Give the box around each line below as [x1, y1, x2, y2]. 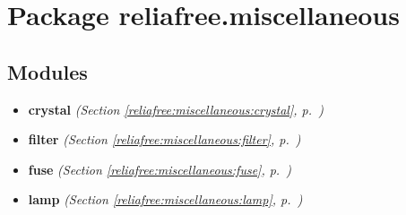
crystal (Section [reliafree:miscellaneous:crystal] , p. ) [28, 99, 324, 118]
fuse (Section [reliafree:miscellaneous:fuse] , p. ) [28, 159, 292, 178]
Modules [7, 57, 88, 85]
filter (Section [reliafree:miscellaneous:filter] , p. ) [28, 130, 301, 149]
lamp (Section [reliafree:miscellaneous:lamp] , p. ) [28, 190, 303, 209]
